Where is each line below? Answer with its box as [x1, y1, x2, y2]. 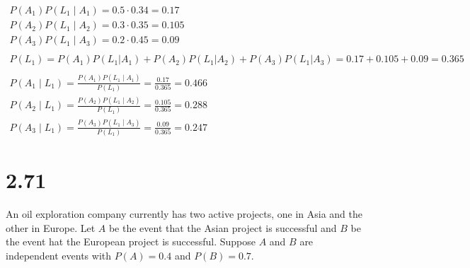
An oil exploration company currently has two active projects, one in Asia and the [6, 206, 362, 221]
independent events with [6, 248, 112, 263]
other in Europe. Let [6, 220, 96, 235]
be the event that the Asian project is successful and [108, 220, 337, 235]
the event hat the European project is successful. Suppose [6, 234, 256, 249]
